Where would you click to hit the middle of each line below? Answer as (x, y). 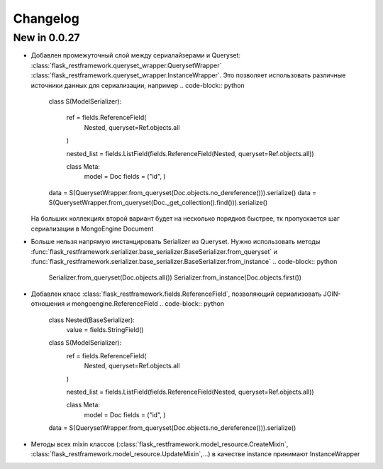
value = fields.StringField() (105, 329)
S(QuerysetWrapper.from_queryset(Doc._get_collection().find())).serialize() (158, 203)
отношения (48, 304)
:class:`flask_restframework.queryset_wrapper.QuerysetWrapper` (126, 65)
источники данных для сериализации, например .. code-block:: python (138, 85)
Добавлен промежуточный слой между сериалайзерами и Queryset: (136, 55)
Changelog (46, 18)
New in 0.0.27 (47, 38)
